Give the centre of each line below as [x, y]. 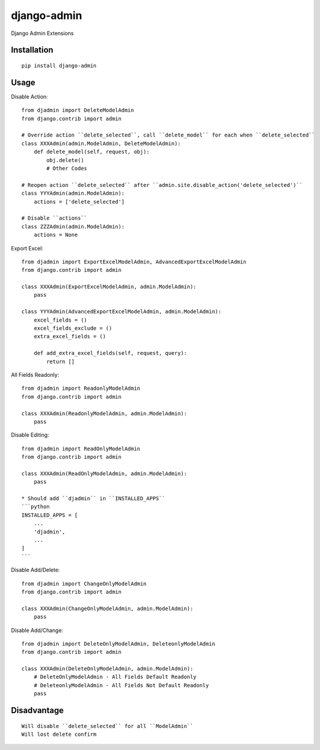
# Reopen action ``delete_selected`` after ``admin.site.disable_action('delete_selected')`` [162, 185]
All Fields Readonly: [35, 374]
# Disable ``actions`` [55, 218]
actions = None [56, 235]
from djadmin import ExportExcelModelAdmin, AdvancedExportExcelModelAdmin [134, 262]
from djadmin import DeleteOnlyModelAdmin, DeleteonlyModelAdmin [119, 643]
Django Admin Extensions [42, 33]
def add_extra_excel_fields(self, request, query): [110, 353]
